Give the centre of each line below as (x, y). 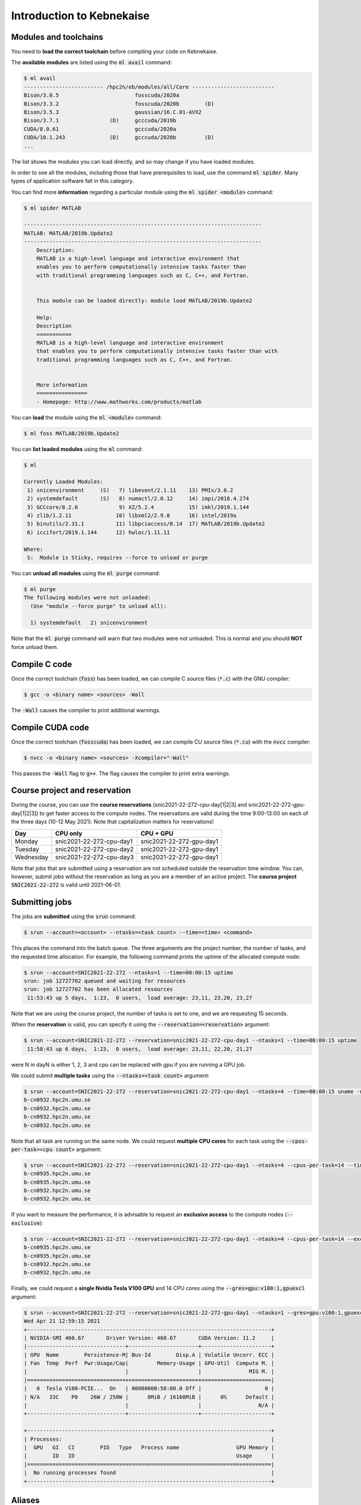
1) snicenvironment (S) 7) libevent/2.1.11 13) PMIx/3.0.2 (130, 490)
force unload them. (35, 647)
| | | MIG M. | (149, 1372)
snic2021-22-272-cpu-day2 (94, 849)
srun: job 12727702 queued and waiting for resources (105, 981)
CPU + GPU (157, 833)
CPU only (69, 833)
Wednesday (32, 857)
